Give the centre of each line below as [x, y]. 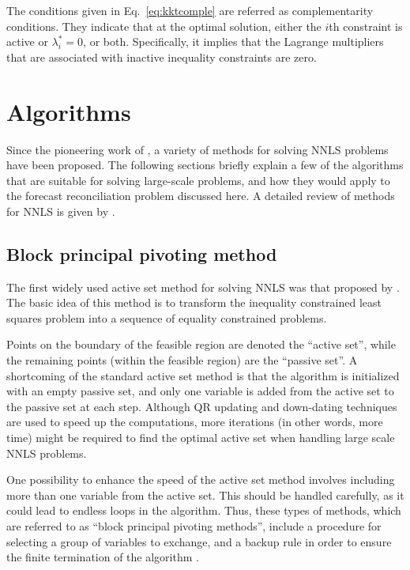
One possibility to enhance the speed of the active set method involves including [201, 479]
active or [27, 42]
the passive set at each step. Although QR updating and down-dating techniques [202, 406]
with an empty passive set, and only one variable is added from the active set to [200, 391]
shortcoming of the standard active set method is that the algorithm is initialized [203, 375]
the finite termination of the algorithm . [103, 557]
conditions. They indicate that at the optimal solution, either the [164, 26]
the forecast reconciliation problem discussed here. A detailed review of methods [201, 196]
